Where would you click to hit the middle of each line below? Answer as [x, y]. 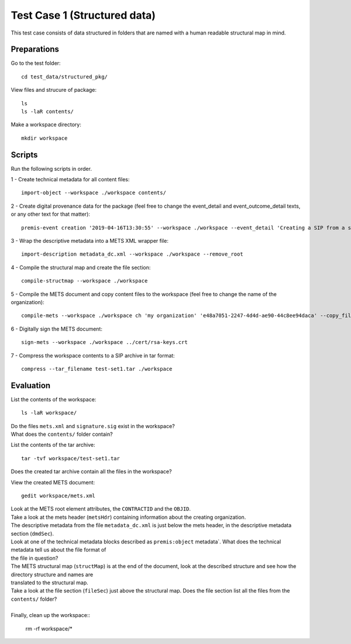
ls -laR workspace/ [49, 413]
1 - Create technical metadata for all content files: [70, 180]
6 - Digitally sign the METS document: [56, 329]
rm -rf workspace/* [49, 628]
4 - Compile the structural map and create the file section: [81, 267]
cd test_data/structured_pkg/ [65, 77]
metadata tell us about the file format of [58, 550]
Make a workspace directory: [46, 125]
